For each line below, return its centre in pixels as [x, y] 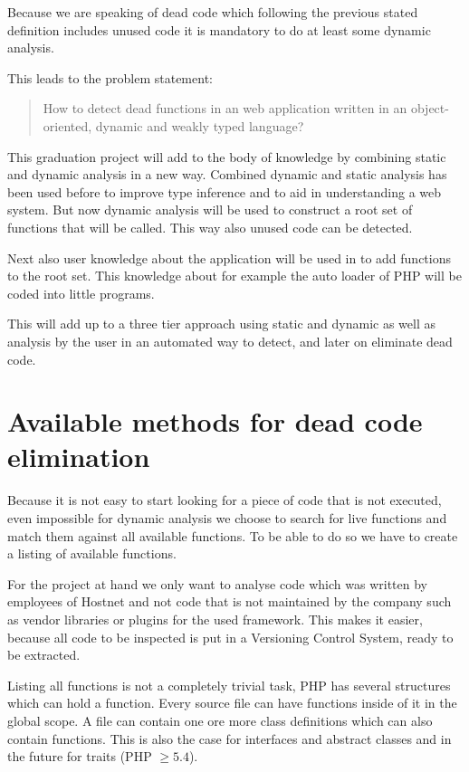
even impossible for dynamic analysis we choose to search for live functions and [227, 518]
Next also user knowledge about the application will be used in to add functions [229, 257]
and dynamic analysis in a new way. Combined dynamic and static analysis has [227, 174]
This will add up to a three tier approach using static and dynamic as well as [221, 324]
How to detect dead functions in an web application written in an [225, 108]
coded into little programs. [81, 293]
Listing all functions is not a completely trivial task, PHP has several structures [229, 685]
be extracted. [44, 655]
